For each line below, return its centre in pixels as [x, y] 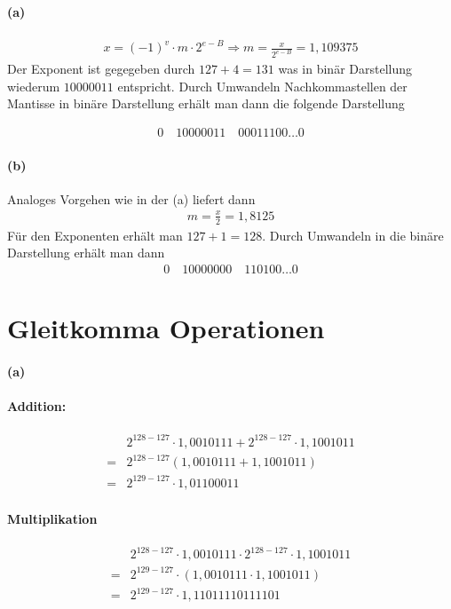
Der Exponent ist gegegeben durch [101, 69]
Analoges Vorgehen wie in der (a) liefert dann [131, 198]
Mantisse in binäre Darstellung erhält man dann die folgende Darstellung [206, 103]
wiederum [34, 86]
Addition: [37, 406]
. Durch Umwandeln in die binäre [353, 235]
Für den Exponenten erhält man [95, 235]
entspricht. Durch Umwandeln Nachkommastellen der [262, 86]
